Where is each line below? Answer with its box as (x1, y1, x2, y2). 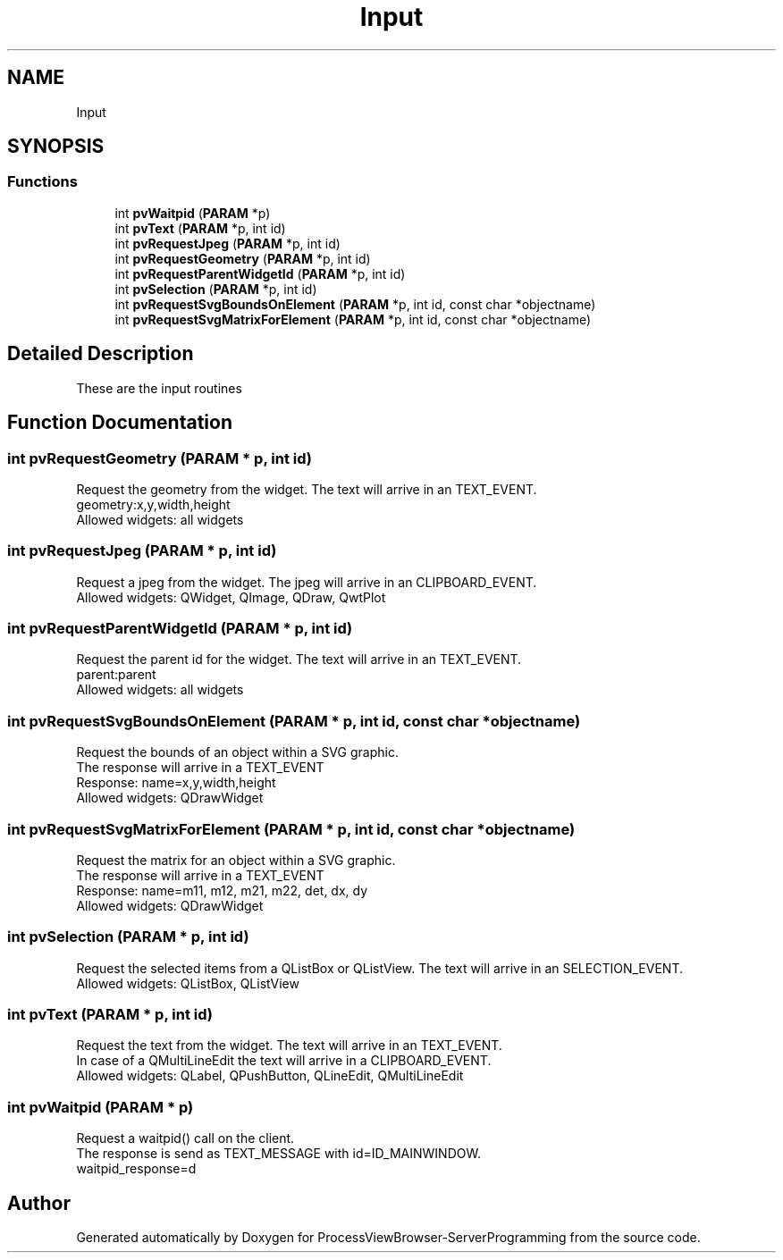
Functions (7, 172, 78, 191)
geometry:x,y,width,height (76, 496, 231, 512)
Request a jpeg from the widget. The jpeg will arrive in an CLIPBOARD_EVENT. (76, 574, 537, 590)
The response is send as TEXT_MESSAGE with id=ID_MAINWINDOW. (76, 1146, 481, 1162)
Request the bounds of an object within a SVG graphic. (76, 744, 399, 760)
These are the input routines (76, 380, 242, 396)
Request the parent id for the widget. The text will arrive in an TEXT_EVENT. (76, 651, 522, 668)
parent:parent (76, 667, 156, 683)
